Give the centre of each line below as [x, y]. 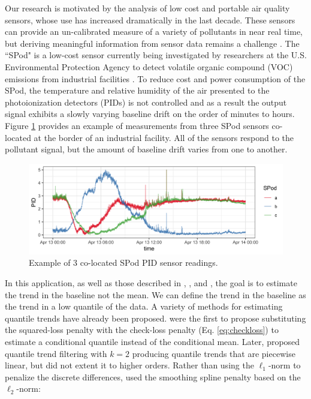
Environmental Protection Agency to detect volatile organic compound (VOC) [149, 66]
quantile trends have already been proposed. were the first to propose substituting [155, 318]
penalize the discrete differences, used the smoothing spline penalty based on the [153, 376]
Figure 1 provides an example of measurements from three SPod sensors [137, 125]
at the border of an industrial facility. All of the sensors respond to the [164, 137]
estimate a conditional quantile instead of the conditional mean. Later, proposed [153, 341]
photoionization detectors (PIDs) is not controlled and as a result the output [146, 102]
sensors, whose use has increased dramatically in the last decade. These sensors [150, 19]
